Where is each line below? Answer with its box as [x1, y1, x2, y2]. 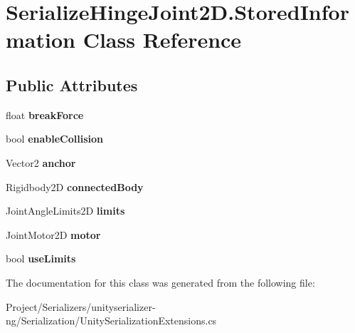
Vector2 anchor [6, 155, 76, 170]
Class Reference [83, 25, 242, 54]
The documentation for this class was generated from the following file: [6, 275, 315, 290]
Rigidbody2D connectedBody [6, 179, 144, 194]
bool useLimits [6, 251, 76, 266]
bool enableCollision [6, 131, 103, 146]
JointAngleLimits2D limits [6, 203, 125, 218]
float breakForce [6, 107, 84, 122]
